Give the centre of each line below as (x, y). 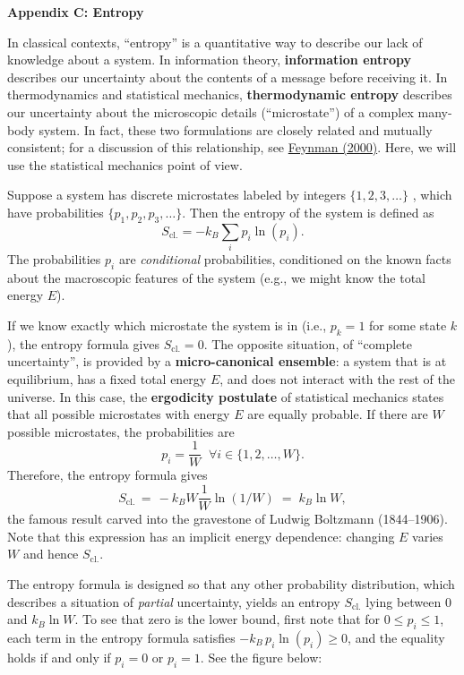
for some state (408, 325)
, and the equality (396, 637)
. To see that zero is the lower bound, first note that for (228, 619)
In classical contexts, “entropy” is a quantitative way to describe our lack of (215, 42)
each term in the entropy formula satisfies (121, 637)
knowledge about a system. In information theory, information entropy (209, 60)
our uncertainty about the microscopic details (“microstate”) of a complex (211, 111)
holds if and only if (59, 657)
